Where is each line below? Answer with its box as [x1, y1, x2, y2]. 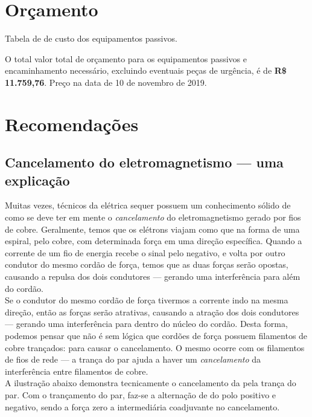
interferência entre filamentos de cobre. [5, 364, 148, 377]
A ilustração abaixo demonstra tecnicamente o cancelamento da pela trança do [5, 377, 296, 389]
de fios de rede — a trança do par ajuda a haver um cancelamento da [5, 353, 261, 366]
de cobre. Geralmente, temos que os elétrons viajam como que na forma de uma [5, 222, 300, 235]
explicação [5, 170, 70, 189]
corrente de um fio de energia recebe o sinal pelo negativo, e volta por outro [5, 246, 285, 259]
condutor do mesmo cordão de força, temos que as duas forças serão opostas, [5, 258, 288, 271]
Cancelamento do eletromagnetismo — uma [5, 153, 284, 172]
